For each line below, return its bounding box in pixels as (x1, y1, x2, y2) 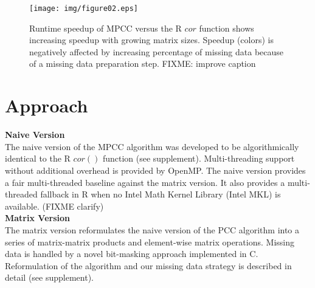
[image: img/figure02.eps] (29, 4, 138, 13)
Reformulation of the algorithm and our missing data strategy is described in (5, 259, 292, 272)
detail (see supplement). (5, 271, 94, 284)
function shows (199, 21, 254, 34)
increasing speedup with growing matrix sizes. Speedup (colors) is (29, 33, 274, 46)
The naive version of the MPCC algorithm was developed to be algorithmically (5, 140, 299, 153)
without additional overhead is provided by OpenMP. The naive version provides (5, 163, 306, 176)
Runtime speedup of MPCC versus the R (29, 21, 182, 34)
